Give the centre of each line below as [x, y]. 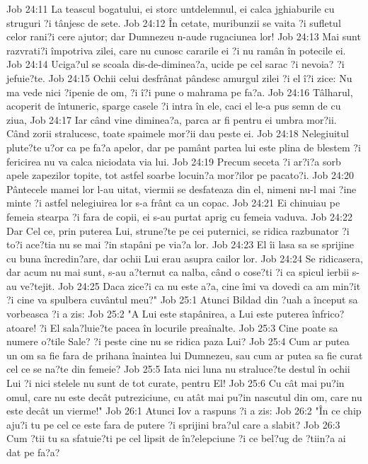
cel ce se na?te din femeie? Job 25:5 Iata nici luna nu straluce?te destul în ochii [178, 369]
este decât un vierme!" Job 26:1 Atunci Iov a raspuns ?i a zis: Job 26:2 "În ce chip [184, 411]
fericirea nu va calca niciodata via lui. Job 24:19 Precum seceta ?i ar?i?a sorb [174, 161]
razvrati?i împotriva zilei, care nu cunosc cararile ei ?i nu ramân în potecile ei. [176, 50]
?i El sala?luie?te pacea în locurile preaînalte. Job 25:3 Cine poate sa [189, 327]
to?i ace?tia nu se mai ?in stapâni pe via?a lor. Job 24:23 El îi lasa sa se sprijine [180, 244]
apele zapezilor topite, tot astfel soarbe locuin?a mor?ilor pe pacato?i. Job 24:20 [180, 175]
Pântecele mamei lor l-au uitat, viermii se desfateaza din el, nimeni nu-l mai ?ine [182, 188]
